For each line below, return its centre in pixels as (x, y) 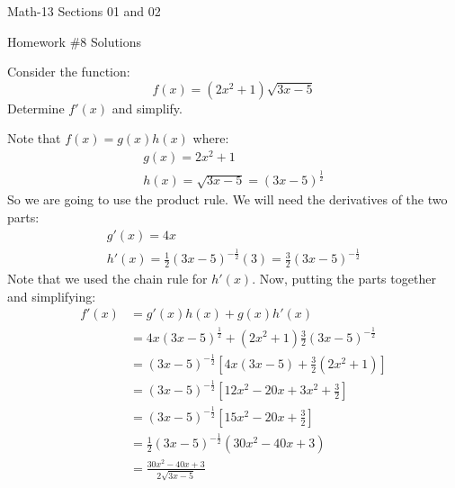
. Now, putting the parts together (344, 278)
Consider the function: (69, 72)
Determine (36, 108)
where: (211, 138)
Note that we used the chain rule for (107, 278)
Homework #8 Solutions (75, 41)
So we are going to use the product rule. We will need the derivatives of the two (227, 199)
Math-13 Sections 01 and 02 (84, 11)
